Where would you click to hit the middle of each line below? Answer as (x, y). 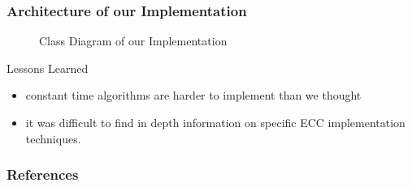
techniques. (53, 138)
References (43, 174)
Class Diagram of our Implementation (133, 41)
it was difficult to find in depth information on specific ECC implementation (215, 122)
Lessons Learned (48, 68)
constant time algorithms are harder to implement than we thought (193, 95)
